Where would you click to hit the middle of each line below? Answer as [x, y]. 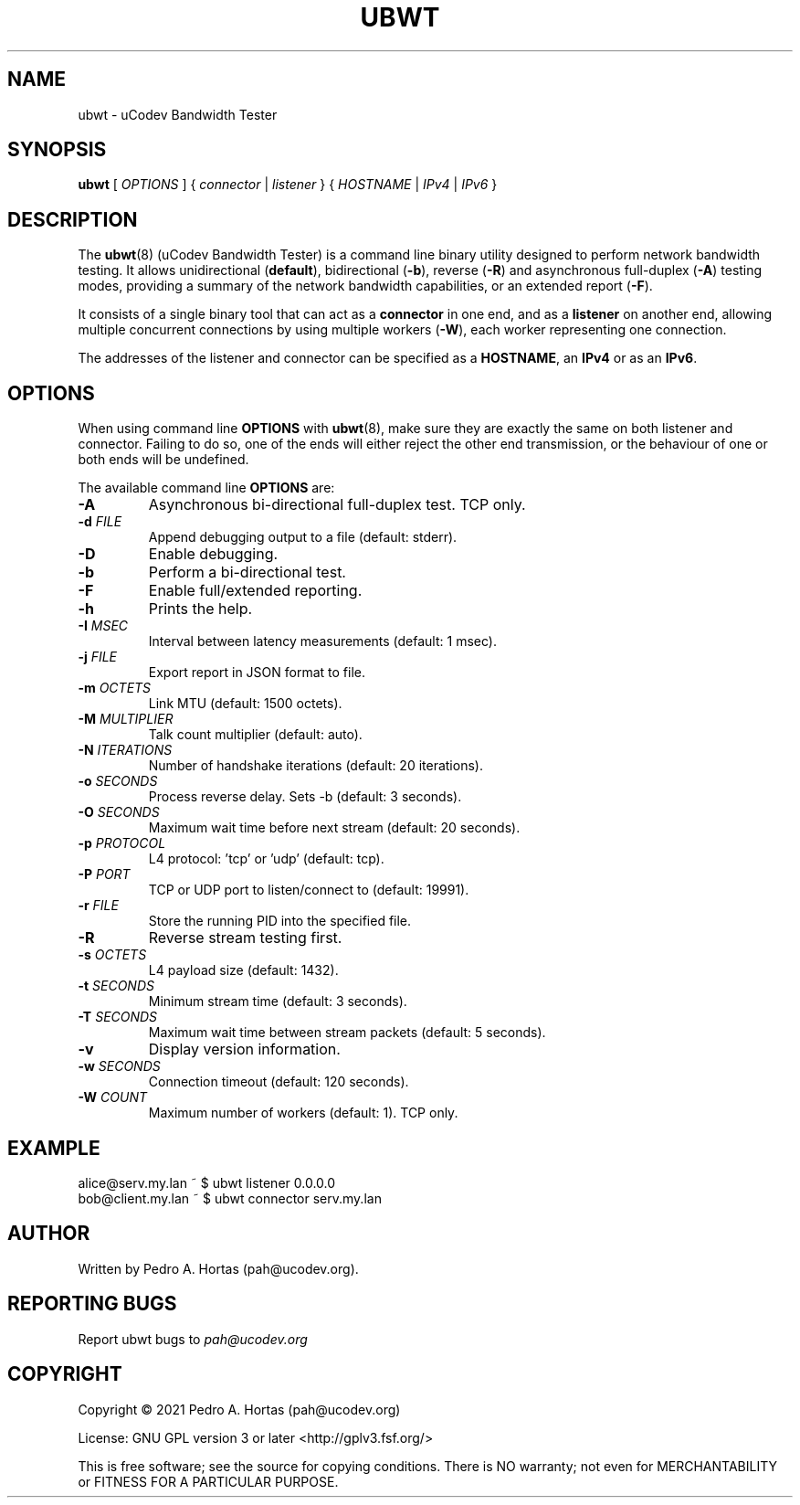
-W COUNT [113, 1097]
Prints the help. [200, 609]
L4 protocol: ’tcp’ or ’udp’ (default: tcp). [266, 859]
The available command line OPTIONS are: [206, 488]
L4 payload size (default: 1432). [243, 970]
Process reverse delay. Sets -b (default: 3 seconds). [305, 797]
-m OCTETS [115, 688]
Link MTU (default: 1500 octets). [245, 704]
